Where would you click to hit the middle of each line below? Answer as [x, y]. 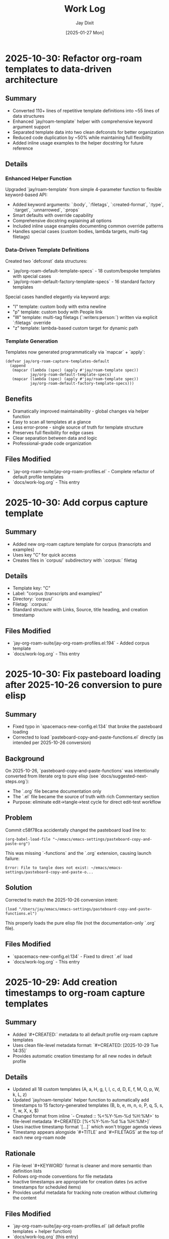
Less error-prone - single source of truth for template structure [78, 427]
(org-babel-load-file [28, 839]
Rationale [20, 1153]
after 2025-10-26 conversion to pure [84, 685]
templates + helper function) [42, 1231]
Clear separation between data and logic [55, 438]
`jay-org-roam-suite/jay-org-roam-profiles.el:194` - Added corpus [81, 643]
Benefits [19, 399]
